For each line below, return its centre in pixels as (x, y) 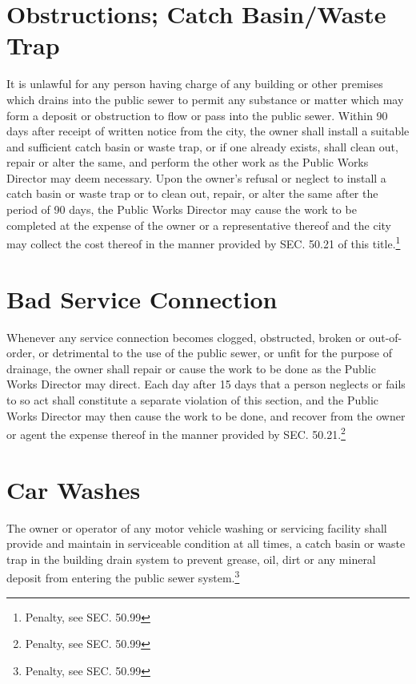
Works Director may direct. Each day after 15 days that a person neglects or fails (206, 384)
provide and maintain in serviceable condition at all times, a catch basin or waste (206, 543)
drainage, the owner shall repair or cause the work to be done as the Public (191, 368)
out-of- (386, 337)
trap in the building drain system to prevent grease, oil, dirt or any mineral (191, 559)
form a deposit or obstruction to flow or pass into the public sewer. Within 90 (197, 115)
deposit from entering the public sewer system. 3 (123, 576)
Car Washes (74, 489)
